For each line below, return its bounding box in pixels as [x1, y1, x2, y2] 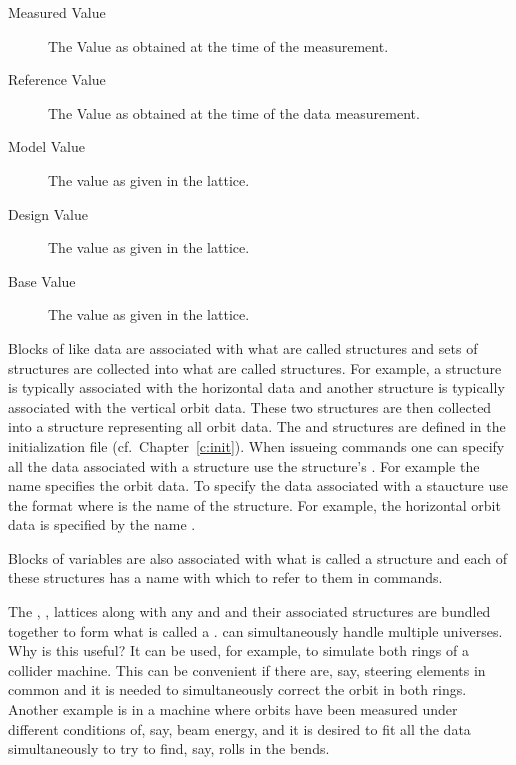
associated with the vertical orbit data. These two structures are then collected [8, 396, 492, 417]
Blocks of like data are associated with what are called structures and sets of [8, 337, 478, 358]
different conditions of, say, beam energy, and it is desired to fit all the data [8, 718, 471, 739]
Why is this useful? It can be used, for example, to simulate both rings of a [8, 640, 469, 661]
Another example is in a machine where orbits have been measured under [8, 699, 458, 720]
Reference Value [8, 69, 106, 90]
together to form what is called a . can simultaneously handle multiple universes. [8, 620, 503, 641]
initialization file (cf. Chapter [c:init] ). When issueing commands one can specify [8, 435, 505, 456]
